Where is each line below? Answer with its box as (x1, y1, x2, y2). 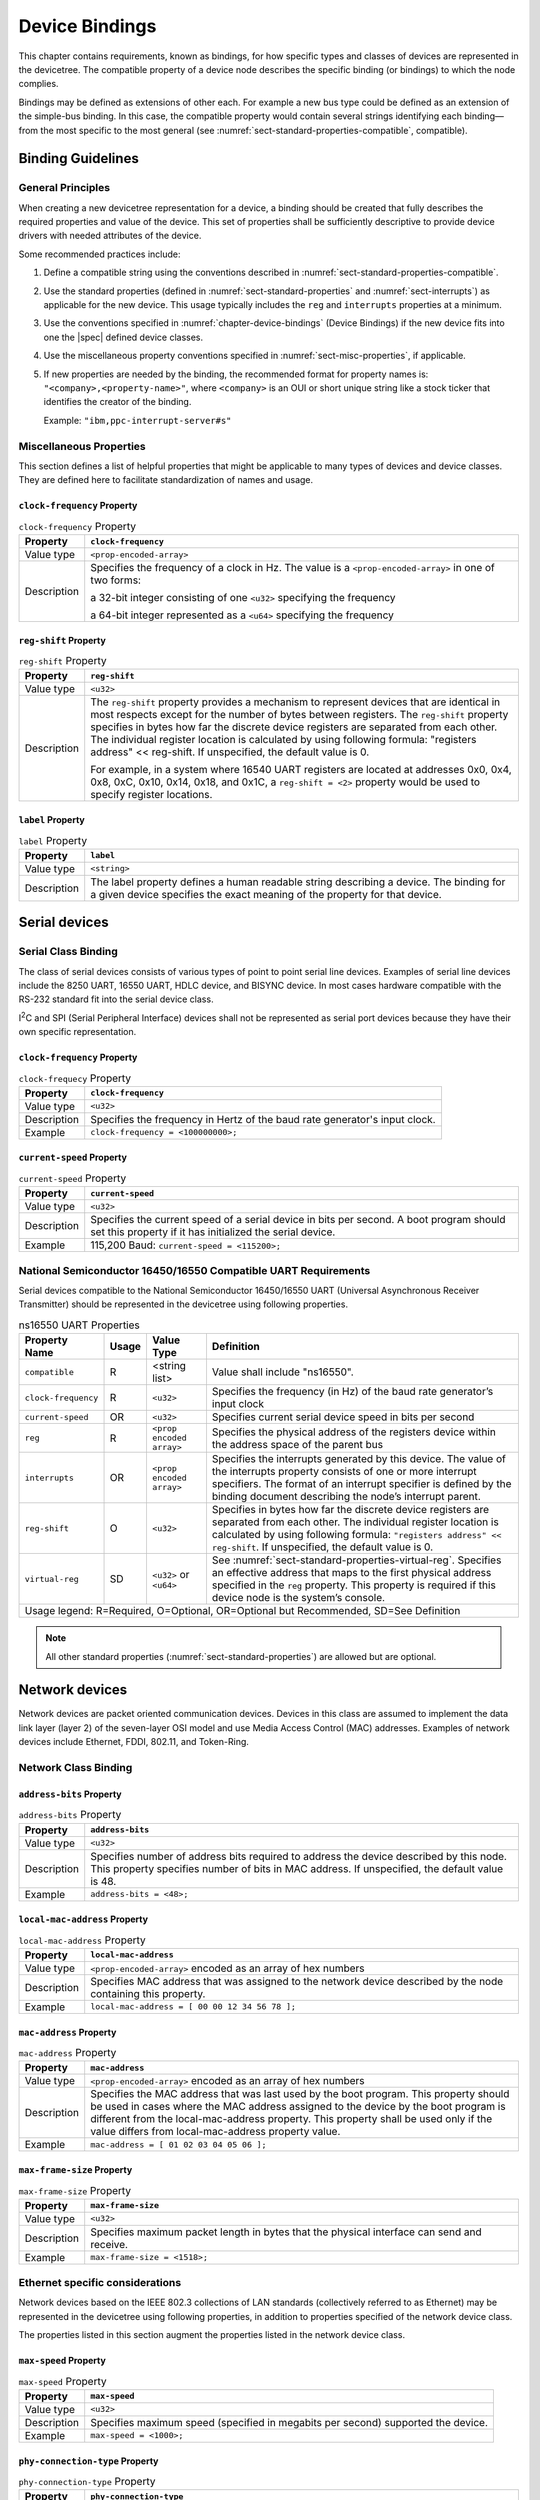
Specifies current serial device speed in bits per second (211, 1410, 475, 1424)
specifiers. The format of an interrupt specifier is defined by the (211, 1477, 512, 1491)
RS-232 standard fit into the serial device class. (18, 993, 214, 1005)
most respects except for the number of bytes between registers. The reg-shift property (90, 708, 509, 722)
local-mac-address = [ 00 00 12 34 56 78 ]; (90, 2001, 297, 2012)
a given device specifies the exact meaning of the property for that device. (90, 887, 442, 901)
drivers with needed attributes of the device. (18, 230, 202, 242)
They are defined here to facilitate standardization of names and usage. (18, 474, 314, 486)
